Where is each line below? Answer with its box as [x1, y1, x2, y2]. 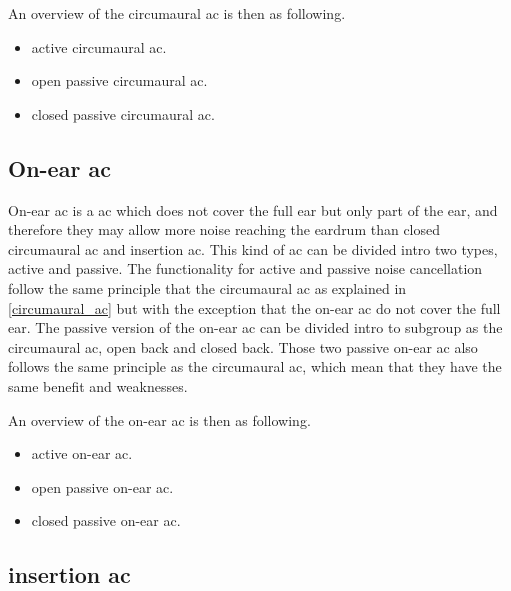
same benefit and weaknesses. [8, 375, 188, 396]
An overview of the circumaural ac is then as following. [8, 3, 346, 23]
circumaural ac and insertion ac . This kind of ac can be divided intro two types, [8, 238, 498, 259]
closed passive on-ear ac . [31, 510, 181, 531]
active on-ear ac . [31, 443, 133, 464]
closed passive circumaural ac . [31, 103, 215, 124]
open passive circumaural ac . [31, 70, 208, 91]
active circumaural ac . [31, 36, 167, 57]
